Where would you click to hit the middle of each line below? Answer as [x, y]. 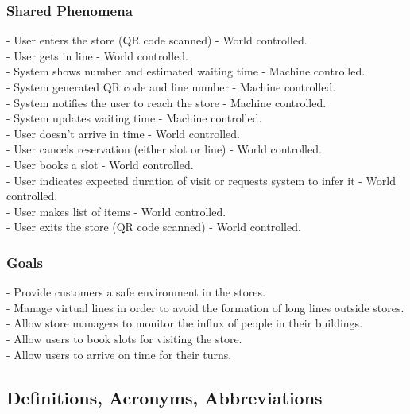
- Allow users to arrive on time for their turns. [119, 354]
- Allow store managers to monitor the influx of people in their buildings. [185, 323]
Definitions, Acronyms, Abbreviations [164, 397]
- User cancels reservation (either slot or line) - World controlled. [164, 149]
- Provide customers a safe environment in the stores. [136, 292]
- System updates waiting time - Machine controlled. [134, 118]
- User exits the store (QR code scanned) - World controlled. [154, 227]
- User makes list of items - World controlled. [116, 211]
